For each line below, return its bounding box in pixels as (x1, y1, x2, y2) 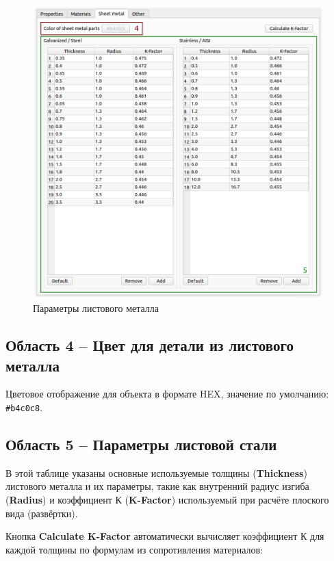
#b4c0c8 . (5, 400, 43, 414)
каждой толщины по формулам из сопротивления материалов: (5, 542, 264, 556)
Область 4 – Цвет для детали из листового (5, 335, 294, 356)
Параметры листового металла (33, 301, 159, 315)
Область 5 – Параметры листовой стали (5, 434, 277, 455)
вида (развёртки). (5, 506, 78, 520)
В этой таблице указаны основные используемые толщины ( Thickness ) (5, 465, 307, 480)
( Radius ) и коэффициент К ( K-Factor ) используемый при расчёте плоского (5, 493, 329, 507)
